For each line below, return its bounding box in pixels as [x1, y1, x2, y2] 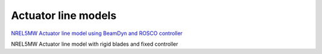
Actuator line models [11, 9, 117, 22]
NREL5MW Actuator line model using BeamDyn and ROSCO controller [11, 30, 183, 37]
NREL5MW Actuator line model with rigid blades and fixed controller [11, 40, 178, 47]
